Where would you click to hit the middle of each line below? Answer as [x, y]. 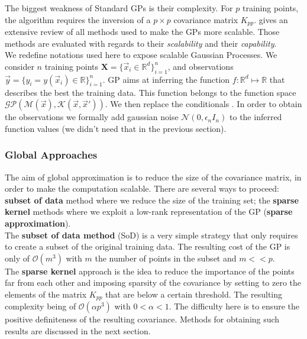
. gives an [271, 19]
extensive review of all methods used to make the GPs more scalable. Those [142, 32]
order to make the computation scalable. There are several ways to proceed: [142, 188]
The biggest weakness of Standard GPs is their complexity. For [119, 8]
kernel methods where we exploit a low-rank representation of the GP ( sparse [149, 212]
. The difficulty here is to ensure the [234, 306]
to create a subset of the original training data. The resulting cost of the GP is [148, 246]
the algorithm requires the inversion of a [78, 19]
